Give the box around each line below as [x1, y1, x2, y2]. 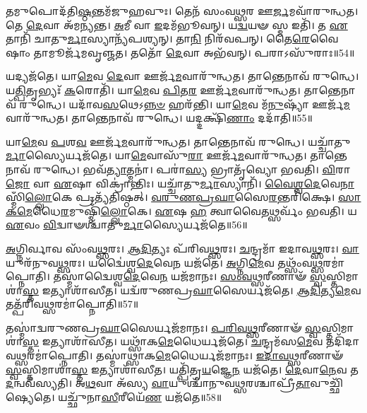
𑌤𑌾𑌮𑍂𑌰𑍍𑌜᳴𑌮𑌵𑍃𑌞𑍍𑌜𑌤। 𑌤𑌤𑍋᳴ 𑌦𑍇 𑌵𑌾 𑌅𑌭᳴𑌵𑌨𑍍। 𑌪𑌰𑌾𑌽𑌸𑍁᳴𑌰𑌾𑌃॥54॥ [33, 45, 355, 59]
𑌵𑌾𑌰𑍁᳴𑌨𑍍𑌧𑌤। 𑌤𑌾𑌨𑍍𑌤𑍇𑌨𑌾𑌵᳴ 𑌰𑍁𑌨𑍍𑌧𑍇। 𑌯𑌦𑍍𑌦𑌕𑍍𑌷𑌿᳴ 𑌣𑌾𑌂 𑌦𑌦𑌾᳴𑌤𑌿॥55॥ [6, 110, 313, 125]
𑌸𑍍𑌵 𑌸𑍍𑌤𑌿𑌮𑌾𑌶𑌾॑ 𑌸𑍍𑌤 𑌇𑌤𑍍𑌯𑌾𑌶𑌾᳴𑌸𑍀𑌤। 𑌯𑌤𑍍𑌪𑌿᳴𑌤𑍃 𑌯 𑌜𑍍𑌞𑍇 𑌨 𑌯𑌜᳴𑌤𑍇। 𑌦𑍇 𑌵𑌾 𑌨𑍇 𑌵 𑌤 [6, 361, 359, 376]
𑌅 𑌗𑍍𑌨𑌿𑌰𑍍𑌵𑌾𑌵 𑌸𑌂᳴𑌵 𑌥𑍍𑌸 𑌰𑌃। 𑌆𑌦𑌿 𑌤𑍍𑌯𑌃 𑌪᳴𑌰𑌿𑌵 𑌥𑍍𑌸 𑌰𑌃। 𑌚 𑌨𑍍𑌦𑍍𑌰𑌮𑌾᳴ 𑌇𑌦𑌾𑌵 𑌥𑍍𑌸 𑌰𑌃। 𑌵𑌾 [6, 240, 359, 255]
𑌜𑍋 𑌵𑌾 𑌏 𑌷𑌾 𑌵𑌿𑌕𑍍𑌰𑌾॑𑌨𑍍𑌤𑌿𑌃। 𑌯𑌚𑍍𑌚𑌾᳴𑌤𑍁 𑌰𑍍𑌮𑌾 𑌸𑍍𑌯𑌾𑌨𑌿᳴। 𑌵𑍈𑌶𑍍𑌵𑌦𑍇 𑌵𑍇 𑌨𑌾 [6, 175, 354, 190]
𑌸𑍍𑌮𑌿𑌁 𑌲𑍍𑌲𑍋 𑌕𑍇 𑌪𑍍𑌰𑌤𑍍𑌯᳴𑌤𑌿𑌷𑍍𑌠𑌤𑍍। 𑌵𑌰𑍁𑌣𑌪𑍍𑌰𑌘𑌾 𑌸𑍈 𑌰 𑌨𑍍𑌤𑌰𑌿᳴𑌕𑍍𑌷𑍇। [6, 190, 335, 204]
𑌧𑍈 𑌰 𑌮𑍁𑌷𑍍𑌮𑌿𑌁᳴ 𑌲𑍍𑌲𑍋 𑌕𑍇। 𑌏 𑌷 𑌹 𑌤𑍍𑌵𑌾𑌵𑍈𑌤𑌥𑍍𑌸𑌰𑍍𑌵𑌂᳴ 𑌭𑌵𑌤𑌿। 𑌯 [32, 203, 357, 218]
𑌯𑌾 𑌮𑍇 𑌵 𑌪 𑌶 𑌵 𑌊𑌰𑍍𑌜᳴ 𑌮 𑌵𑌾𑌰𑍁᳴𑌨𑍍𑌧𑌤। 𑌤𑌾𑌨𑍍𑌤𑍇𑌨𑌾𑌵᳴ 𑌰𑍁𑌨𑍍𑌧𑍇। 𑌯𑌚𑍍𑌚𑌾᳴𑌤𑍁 [6, 134, 351, 149]
